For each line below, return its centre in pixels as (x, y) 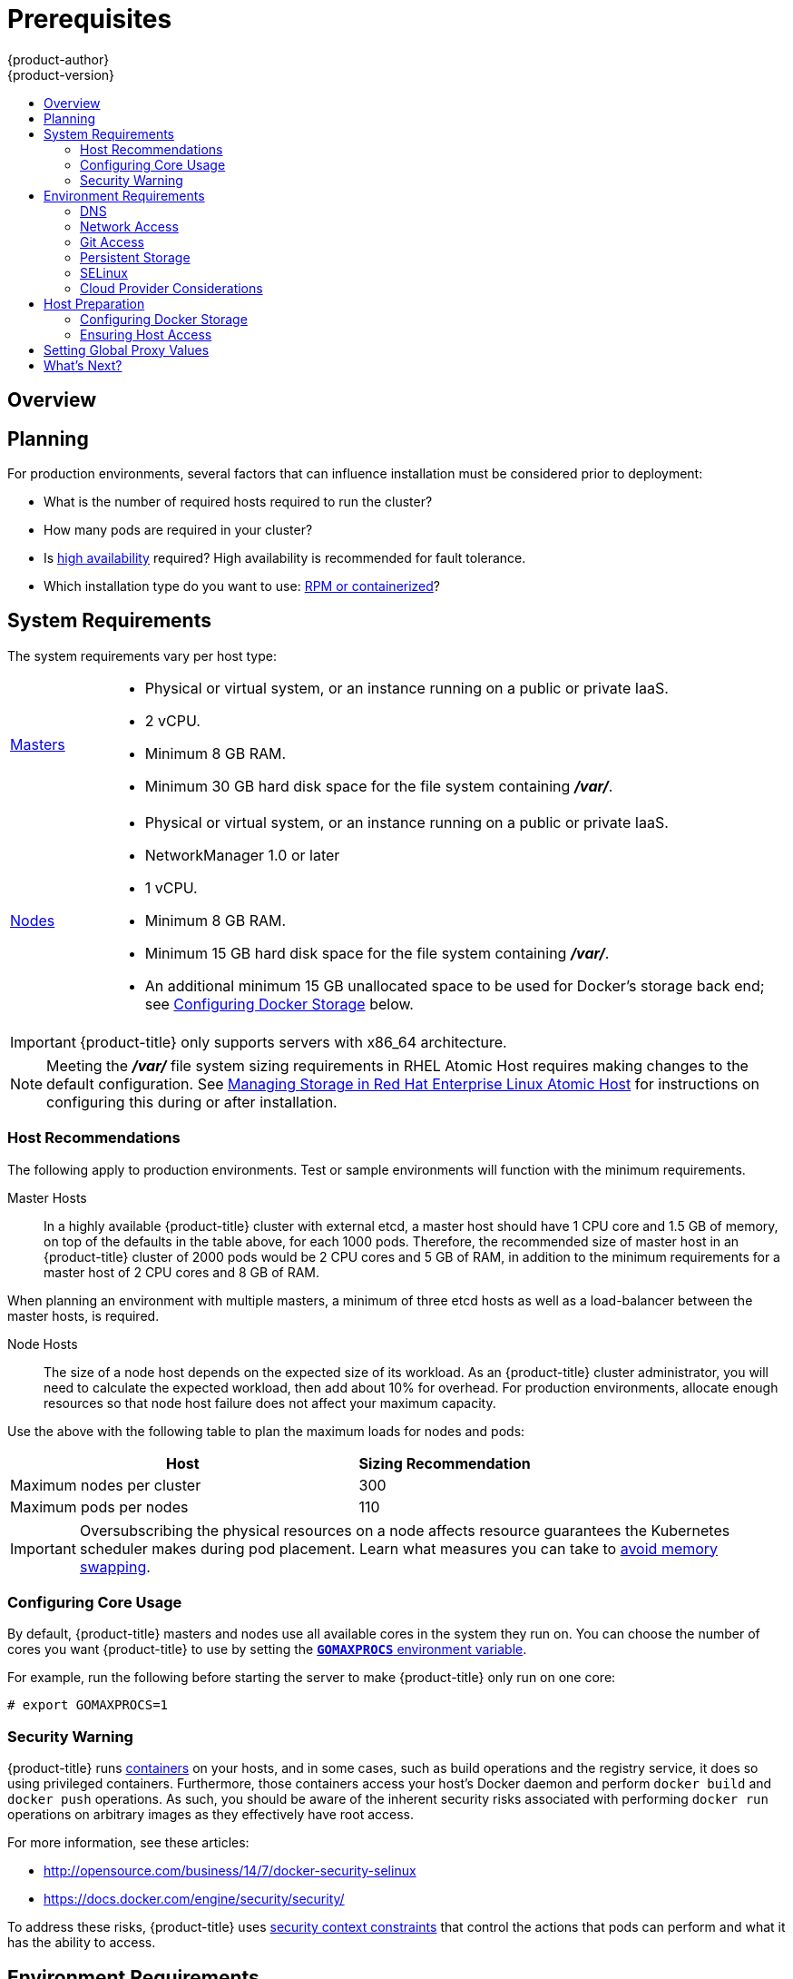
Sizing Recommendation (445, 1463)
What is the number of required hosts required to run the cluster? (238, 502)
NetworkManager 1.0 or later (242, 855)
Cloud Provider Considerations (171, 288)
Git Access (112, 241)
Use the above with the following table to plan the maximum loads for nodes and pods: (266, 1431)
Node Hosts (43, 1344)
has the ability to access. (82, 1943)
